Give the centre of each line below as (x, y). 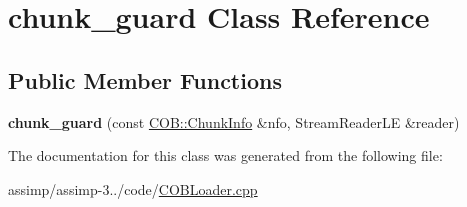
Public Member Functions (145, 79)
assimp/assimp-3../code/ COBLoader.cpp (133, 188)
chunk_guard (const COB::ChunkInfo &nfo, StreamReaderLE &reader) (234, 121)
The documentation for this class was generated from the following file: (225, 155)
